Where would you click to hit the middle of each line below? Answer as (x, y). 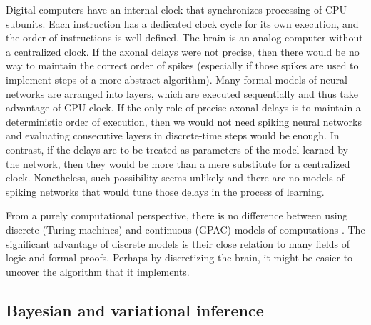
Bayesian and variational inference (135, 310)
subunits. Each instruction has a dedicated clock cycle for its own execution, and (182, 23)
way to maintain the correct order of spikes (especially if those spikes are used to (182, 65)
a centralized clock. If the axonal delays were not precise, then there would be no (183, 51)
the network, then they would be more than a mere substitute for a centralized (178, 163)
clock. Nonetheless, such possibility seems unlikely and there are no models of (175, 177)
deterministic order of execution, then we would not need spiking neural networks (184, 121)
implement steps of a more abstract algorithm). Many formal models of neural (177, 79)
